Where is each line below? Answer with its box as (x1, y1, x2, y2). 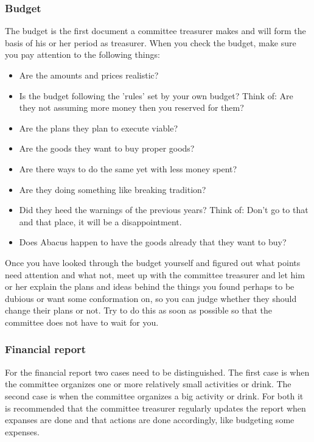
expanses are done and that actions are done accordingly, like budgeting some (5, 413, 295, 426)
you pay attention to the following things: (5, 48, 160, 61)
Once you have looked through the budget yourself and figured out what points (5, 256, 301, 268)
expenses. (5, 425, 40, 438)
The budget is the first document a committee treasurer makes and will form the (5, 24, 306, 37)
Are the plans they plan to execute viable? (19, 121, 178, 134)
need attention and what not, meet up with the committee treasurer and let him (5, 268, 305, 281)
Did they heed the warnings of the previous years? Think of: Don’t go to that (19, 203, 309, 216)
